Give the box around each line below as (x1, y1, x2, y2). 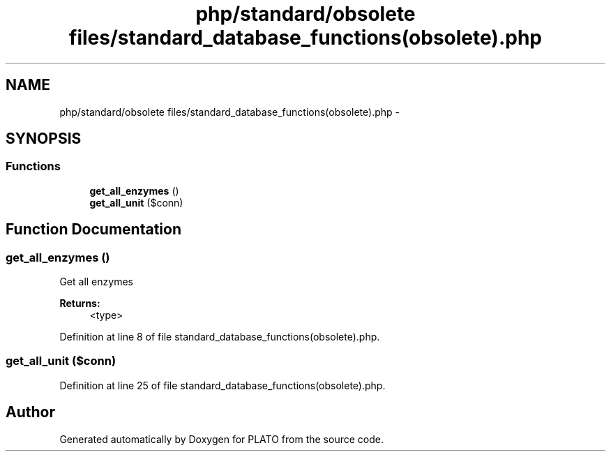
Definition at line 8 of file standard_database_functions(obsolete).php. (59, 331, 380, 343)
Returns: (59, 297, 100, 310)
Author (6, 403, 55, 421)
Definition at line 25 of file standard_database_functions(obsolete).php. (59, 379, 386, 391)
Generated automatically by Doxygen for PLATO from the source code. (59, 433, 384, 445)
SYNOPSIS (6, 130, 82, 148)
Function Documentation (6, 220, 181, 239)
